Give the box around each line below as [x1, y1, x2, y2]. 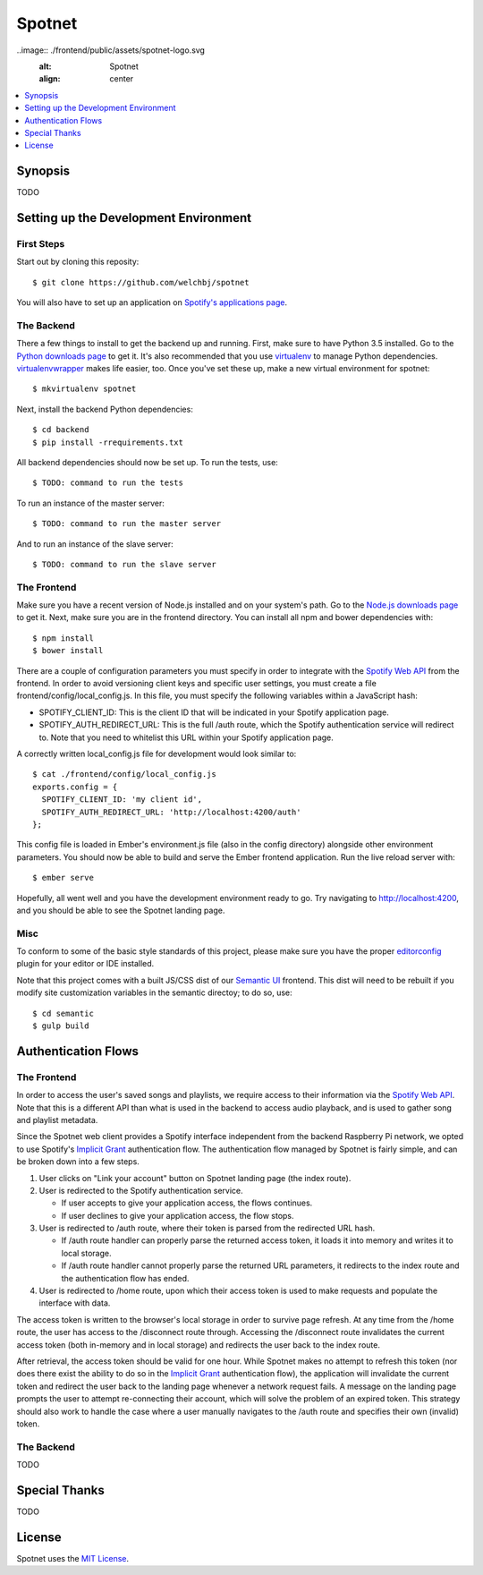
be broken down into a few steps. [16, 1156, 140, 1167]
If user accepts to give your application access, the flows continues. [61, 1197, 313, 1208]
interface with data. [38, 1298, 111, 1308]
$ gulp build [32, 1021, 89, 1031]
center [109, 73, 134, 84]
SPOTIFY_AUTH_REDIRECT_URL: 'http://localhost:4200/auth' [41, 806, 301, 817]
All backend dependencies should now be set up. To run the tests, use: [16, 457, 279, 467]
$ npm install [32, 633, 94, 643]
